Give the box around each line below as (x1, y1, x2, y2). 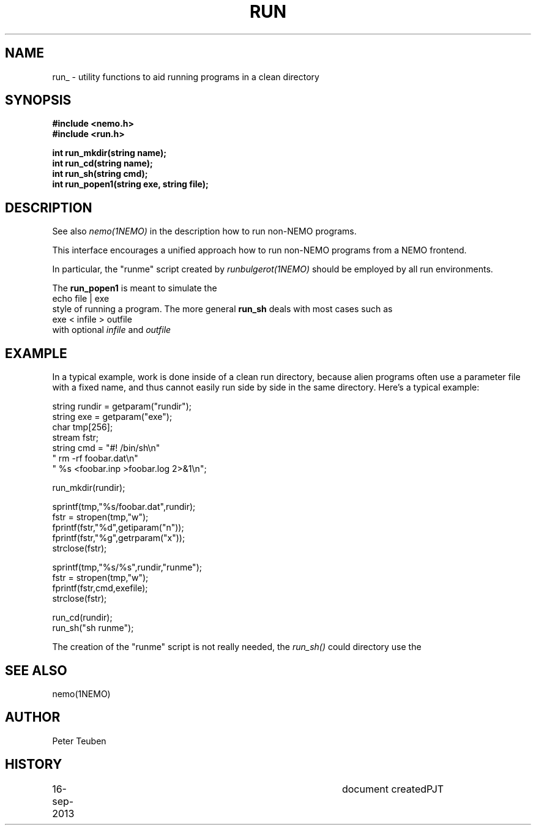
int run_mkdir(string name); (52, 148, 167, 159)
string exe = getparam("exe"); (52, 411, 173, 422)
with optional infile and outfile (52, 324, 171, 335)
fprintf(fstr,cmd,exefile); (52, 583, 148, 594)
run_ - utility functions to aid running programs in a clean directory (52, 71, 319, 82)
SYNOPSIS (5, 92, 72, 108)
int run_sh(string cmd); (52, 168, 148, 179)
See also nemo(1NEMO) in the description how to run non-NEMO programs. (52, 226, 357, 237)
